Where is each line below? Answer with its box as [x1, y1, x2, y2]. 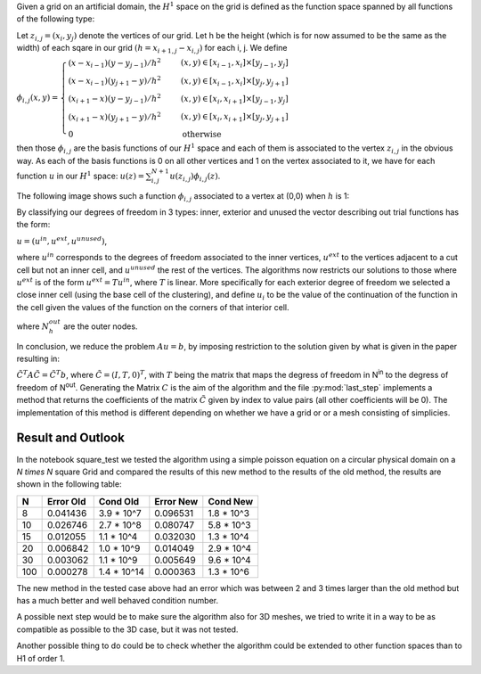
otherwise [182, 129, 222, 140]
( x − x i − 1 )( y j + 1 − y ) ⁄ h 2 [68, 74, 162, 88]
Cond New [208, 495, 254, 507]
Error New [154, 495, 199, 507]
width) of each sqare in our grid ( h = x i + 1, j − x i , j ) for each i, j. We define [16, 43, 289, 55]
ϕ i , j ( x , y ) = [16, 93, 59, 105]
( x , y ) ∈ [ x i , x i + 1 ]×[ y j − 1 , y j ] [180, 94, 289, 106]
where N [16, 321, 50, 332]
